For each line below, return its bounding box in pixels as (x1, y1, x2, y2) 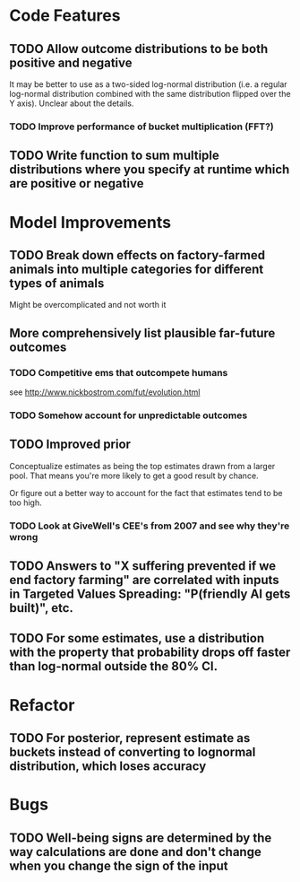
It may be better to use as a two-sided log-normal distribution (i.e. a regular (9, 79, 288, 90)
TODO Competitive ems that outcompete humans (9, 366, 228, 379)
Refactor (9, 694, 75, 715)
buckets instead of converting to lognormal (9, 745, 256, 760)
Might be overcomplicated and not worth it (9, 300, 167, 310)
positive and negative (9, 55, 133, 70)
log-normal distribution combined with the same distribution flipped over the (9, 89, 291, 99)
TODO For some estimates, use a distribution (9, 631, 265, 646)
